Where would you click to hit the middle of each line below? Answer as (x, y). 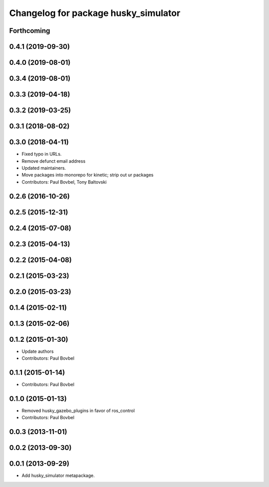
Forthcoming (30, 31)
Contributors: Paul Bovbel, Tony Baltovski (64, 182)
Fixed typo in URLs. (42, 154)
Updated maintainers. (44, 168)
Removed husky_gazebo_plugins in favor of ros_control (78, 410)
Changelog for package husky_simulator (95, 13)
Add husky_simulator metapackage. (58, 476)
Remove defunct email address (54, 161)
